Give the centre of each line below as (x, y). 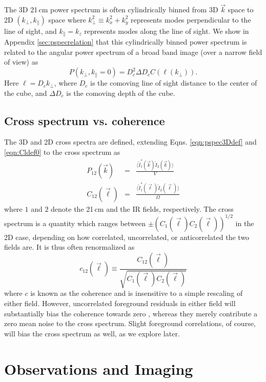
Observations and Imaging (99, 368)
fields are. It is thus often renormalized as (69, 247)
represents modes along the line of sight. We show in (167, 31)
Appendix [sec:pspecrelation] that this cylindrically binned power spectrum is (126, 42)
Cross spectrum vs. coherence (85, 120)
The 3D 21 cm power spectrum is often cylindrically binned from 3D (111, 9)
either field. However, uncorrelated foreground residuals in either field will (120, 303)
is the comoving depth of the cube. (121, 93)
